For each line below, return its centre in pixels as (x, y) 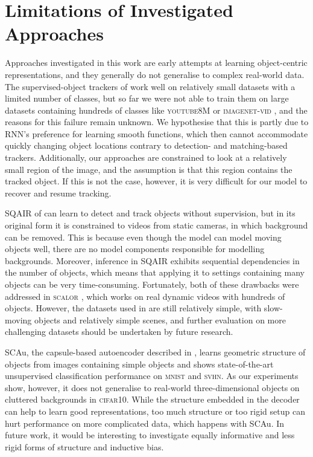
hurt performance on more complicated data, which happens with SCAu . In (145, 423)
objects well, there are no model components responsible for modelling (135, 249)
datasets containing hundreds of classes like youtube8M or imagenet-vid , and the (156, 110)
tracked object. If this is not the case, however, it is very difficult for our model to (156, 181)
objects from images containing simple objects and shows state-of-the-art (139, 364)
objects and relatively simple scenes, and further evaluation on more (160, 319)
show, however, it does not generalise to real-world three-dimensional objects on (152, 387)
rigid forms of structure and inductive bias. (84, 446)
